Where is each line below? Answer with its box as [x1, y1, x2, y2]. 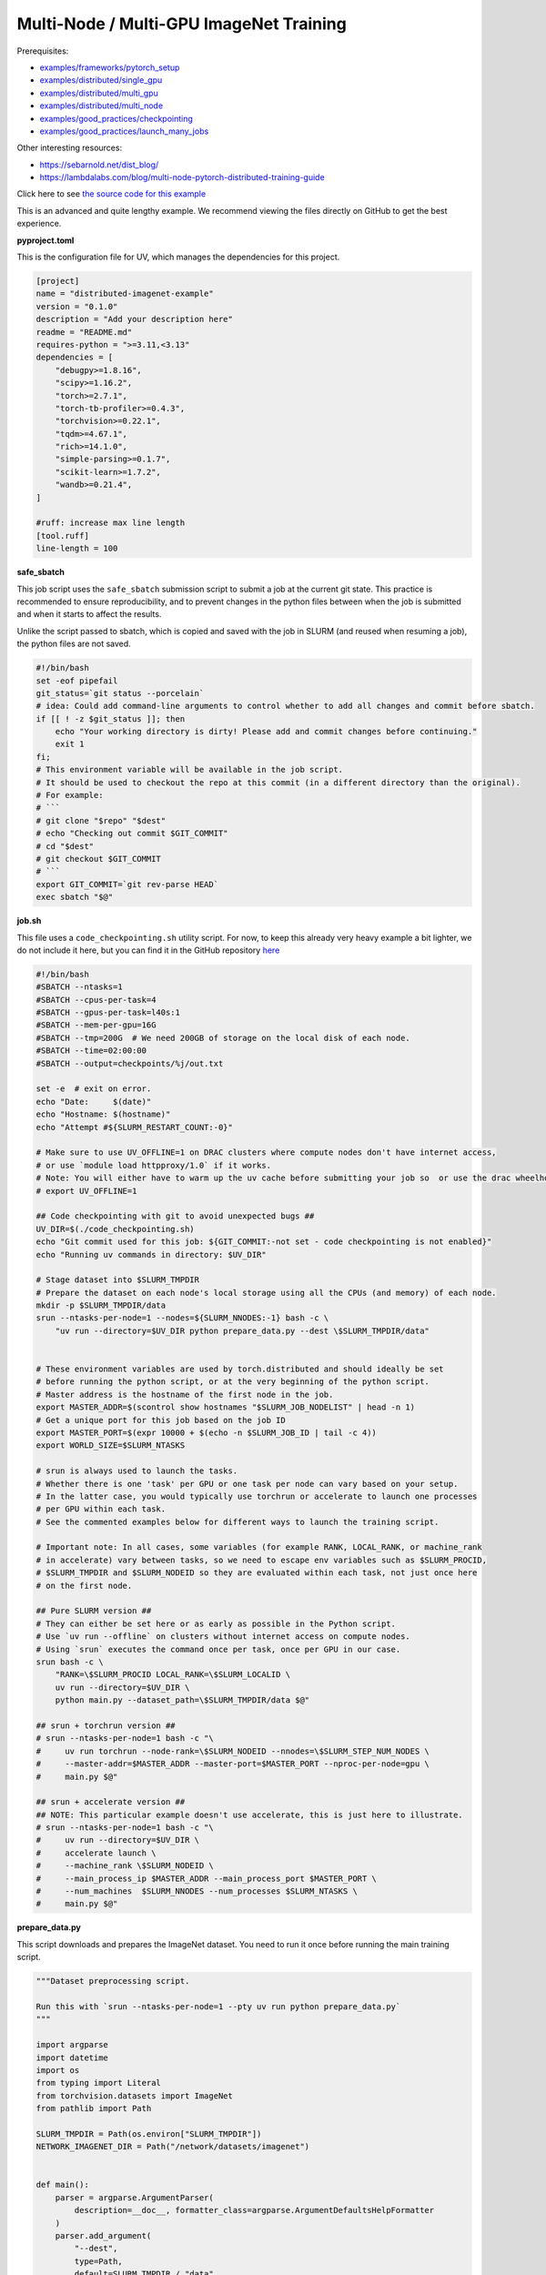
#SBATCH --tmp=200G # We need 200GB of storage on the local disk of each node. [35, 1033, 411, 1043]
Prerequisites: [16, 45, 69, 56]
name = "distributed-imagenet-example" [35, 288, 214, 299]
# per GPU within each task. [35, 1504, 167, 1514]
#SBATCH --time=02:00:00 [35, 1046, 147, 1056]
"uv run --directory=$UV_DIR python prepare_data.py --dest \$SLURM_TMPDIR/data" [55, 1325, 430, 1336]
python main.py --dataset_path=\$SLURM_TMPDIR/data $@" [55, 1695, 310, 1705]
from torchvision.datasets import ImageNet [35, 2090, 234, 2101]
